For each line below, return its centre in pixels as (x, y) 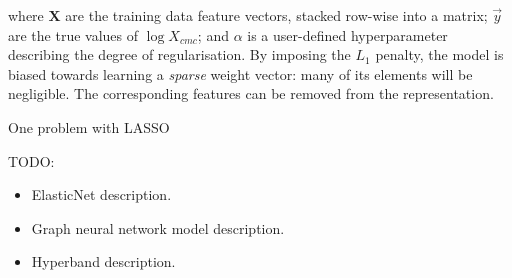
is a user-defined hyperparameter (347, 34)
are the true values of (73, 34)
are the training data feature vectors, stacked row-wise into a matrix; (276, 15)
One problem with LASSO (89, 126)
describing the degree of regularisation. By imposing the (179, 54)
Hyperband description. (103, 261)
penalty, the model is (439, 54)
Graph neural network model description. (158, 227)
